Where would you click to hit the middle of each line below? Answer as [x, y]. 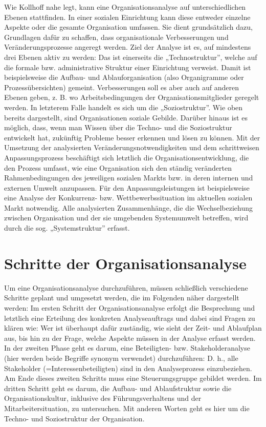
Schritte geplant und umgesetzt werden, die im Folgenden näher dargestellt [122, 298]
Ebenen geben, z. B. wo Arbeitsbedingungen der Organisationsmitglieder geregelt [132, 97]
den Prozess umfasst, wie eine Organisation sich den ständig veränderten [118, 167]
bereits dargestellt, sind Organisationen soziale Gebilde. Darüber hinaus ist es [126, 117]
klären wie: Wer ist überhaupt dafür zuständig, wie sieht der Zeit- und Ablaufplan [133, 328]
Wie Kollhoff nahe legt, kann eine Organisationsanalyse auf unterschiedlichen [125, 7]
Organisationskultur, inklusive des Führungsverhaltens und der [103, 398]
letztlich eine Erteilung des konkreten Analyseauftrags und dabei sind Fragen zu [130, 318]
